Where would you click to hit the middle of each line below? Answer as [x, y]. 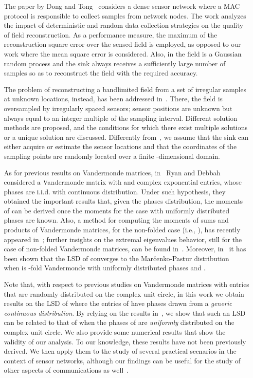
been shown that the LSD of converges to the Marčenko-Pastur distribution [117, 258]
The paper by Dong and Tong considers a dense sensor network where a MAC [122, 6]
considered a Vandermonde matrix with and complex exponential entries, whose [123, 182]
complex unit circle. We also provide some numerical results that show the [115, 332]
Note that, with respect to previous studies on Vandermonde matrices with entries [126, 284]
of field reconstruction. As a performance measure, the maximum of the [110, 34]
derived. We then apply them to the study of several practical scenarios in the [120, 351]
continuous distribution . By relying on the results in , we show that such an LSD [125, 312]
